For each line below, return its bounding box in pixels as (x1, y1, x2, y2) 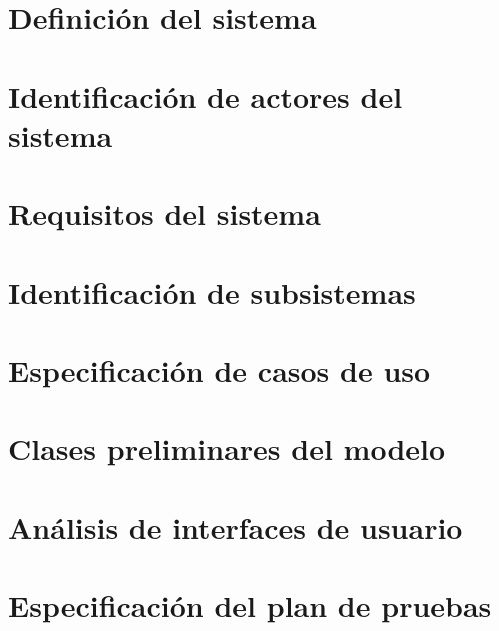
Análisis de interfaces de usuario (8, 506, 463, 547)
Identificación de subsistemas (8, 271, 416, 312)
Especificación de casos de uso (8, 349, 431, 390)
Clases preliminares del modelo (8, 428, 446, 469)
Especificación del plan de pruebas (8, 585, 492, 625)
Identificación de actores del (8, 75, 403, 116)
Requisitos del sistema (8, 193, 321, 234)
